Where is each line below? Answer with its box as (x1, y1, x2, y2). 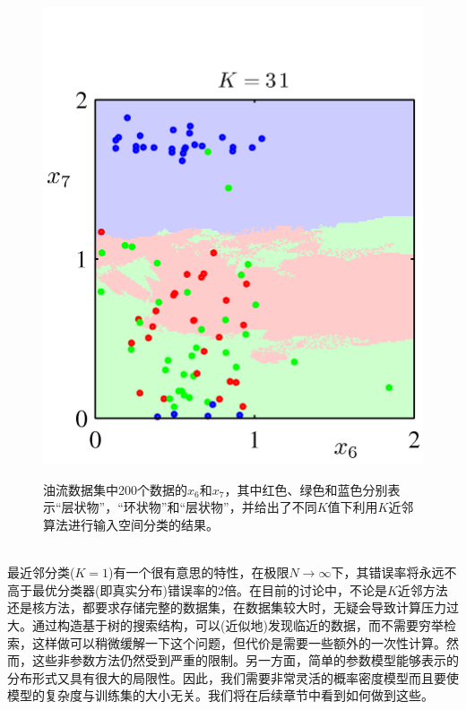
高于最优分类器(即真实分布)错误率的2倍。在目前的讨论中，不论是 (7, 580, 387, 599)
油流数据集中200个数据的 (43, 480, 187, 498)
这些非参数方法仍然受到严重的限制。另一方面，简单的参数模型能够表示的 (31, 651, 459, 670)
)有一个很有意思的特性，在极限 (108, 563, 289, 582)
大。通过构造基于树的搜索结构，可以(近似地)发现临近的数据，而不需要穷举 (7, 616, 444, 635)
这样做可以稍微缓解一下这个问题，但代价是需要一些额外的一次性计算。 (31, 633, 446, 652)
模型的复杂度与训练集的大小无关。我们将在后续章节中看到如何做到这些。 (7, 686, 434, 705)
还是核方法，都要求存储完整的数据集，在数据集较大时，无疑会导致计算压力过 (7, 598, 459, 617)
